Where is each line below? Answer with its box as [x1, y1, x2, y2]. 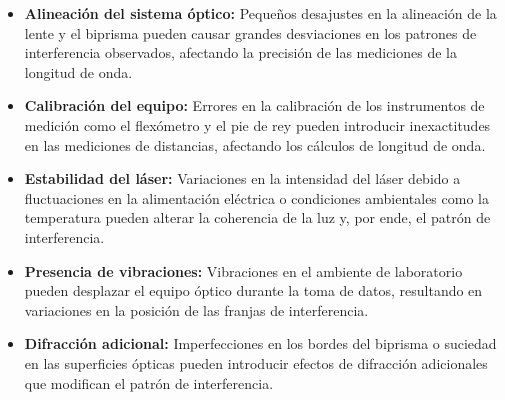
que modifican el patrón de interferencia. [24, 372, 274, 393]
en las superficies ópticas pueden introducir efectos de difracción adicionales [24, 352, 488, 373]
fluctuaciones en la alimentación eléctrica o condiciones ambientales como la [24, 187, 489, 208]
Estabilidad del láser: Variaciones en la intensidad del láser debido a [24, 168, 461, 189]
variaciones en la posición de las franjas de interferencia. [24, 299, 369, 320]
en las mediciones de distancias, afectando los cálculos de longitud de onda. [24, 134, 486, 155]
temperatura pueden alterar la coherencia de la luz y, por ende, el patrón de [24, 207, 491, 228]
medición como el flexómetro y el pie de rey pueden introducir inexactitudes [24, 114, 491, 135]
